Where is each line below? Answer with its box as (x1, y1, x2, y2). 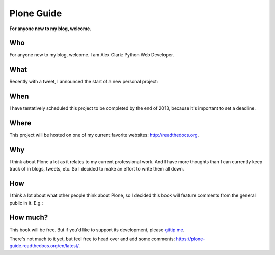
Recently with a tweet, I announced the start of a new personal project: (9, 79, 158, 85)
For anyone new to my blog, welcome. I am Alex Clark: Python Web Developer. (9, 52, 174, 58)
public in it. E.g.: (9, 200, 43, 206)
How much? (9, 213, 48, 221)
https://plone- (176, 236, 205, 242)
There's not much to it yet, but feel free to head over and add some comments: (9, 236, 175, 242)
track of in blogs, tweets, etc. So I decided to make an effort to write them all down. (9, 166, 184, 172)
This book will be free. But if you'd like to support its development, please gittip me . (9, 226, 185, 233)
